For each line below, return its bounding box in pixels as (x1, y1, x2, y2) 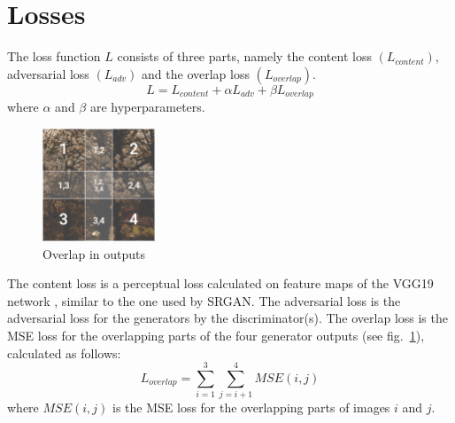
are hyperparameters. (89, 98, 205, 116)
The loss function (7, 47, 101, 66)
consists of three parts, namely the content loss (117, 47, 372, 66)
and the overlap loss (142, 64, 250, 82)
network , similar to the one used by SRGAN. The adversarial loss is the (7, 291, 401, 309)
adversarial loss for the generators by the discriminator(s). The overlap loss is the (7, 309, 448, 327)
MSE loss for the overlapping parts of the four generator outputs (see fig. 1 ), (7, 325, 425, 344)
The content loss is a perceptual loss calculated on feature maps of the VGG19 (7, 274, 434, 293)
